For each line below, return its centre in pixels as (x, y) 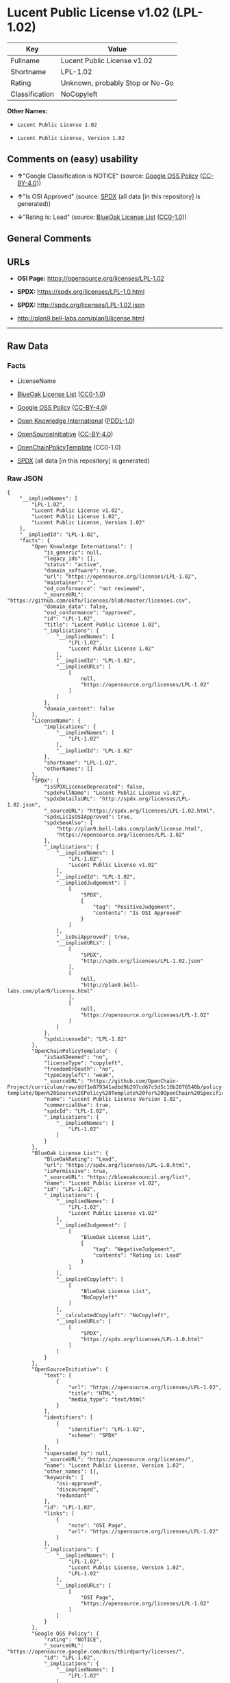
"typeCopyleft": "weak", (79, 1075)
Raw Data (28, 346)
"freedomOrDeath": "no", (79, 1069)
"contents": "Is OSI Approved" (138, 913)
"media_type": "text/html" (107, 1399)
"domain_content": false (79, 708)
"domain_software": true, (80, 570)
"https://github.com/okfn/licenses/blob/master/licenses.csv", (99, 601)
